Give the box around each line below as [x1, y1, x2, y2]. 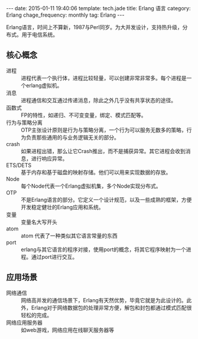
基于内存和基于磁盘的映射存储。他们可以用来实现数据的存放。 [21, 169, 171, 176]
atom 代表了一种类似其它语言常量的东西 [21, 232, 118, 239]
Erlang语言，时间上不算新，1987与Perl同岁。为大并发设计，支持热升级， [6, 24, 183, 30]
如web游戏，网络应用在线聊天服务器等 [21, 326, 114, 333]
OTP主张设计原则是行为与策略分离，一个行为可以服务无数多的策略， [21, 126, 187, 134]
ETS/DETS [6, 161, 32, 169]
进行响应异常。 [31, 155, 68, 162]
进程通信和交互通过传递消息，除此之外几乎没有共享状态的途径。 [21, 96, 176, 104]
